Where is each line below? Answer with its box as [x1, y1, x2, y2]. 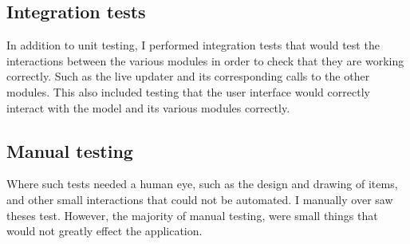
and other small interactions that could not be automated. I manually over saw [6, 191, 393, 207]
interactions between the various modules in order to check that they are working [6, 52, 404, 69]
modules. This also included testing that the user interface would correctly [6, 83, 370, 100]
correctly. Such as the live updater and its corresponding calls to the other [6, 68, 370, 85]
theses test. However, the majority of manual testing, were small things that [6, 207, 378, 223]
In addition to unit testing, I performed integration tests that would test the [6, 37, 380, 53]
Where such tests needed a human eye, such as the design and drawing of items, [6, 175, 398, 192]
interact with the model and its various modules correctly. [6, 99, 290, 116]
